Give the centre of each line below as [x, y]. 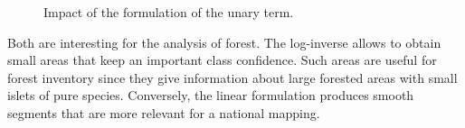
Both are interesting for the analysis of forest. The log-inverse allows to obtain [224, 42]
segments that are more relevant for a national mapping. [164, 112]
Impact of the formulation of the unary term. [169, 12]
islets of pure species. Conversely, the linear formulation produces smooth [211, 95]
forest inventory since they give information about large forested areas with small [232, 77]
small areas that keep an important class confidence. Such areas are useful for [222, 60]
